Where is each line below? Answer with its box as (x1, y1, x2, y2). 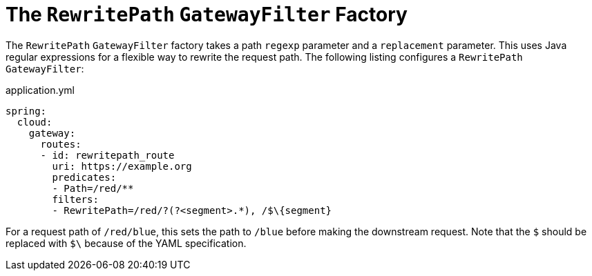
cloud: (17, 116, 52, 128)
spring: (6, 105, 47, 117)
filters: (52, 193, 99, 205)
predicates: (52, 171, 117, 183)
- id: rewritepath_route (40, 149, 175, 161)
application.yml (6, 83, 75, 96)
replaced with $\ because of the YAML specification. (6, 237, 247, 249)
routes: (40, 138, 82, 150)
